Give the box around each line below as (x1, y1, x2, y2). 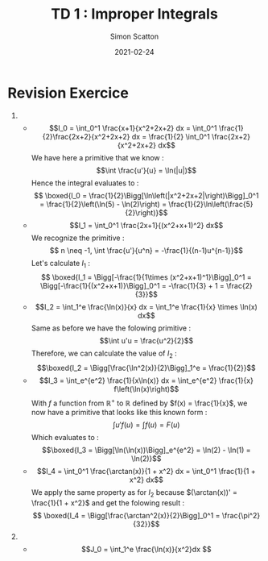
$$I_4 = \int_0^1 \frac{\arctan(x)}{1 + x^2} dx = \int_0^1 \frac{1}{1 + (36, 466, 256, 476)
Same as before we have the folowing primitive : (31, 323, 191, 333)
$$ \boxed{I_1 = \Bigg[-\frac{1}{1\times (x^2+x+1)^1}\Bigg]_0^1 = (40, 272, 252, 282)
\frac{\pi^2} (221, 510, 261, 520)
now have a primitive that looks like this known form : (31, 407, 208, 417)
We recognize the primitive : (31, 233, 125, 243)
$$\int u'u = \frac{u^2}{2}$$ (99, 336, 194, 346)
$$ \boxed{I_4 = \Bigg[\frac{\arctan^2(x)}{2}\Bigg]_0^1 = (32, 510, 221, 520)
